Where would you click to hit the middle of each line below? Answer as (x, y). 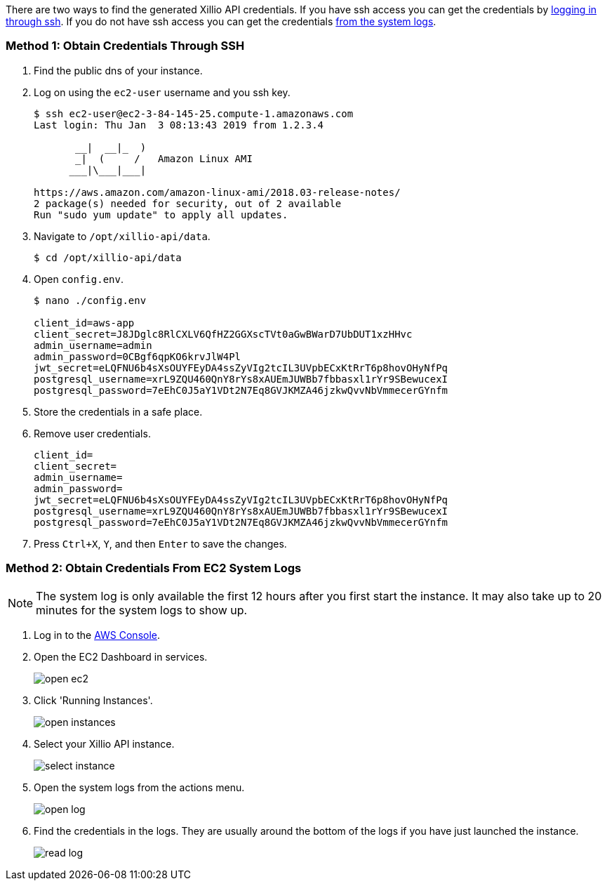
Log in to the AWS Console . (97, 635)
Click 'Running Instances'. (93, 700)
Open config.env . (79, 279)
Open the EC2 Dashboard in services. (121, 656)
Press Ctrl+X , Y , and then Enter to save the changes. (160, 543)
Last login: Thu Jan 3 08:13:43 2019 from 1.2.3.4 (179, 125)
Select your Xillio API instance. (104, 743)
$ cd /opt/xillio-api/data (108, 257)
